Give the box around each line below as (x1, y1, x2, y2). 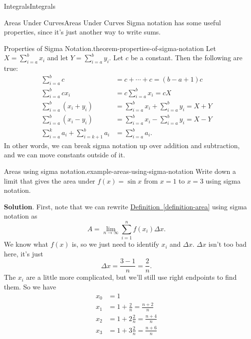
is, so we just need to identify (72, 239, 160, 249)
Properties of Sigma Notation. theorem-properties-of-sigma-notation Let (4, 43, 216, 53)
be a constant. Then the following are (130, 52, 243, 63)
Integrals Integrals (4, 1, 56, 11)
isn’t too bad (208, 239, 247, 249)
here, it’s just (4, 248, 43, 258)
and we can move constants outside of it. (4, 150, 125, 160)
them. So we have (4, 281, 56, 291)
